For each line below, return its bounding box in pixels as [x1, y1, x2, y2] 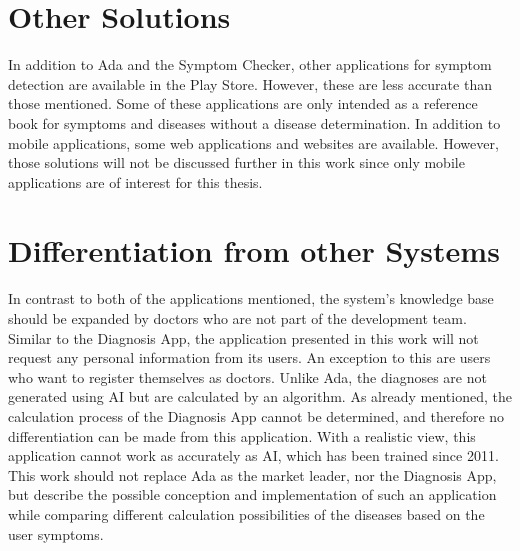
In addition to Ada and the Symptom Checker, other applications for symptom [8, 54, 492, 75]
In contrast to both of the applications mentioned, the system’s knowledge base [8, 288, 494, 309]
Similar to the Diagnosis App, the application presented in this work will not [8, 327, 479, 348]
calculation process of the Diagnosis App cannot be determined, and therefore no [8, 405, 505, 426]
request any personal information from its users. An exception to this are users [8, 347, 491, 368]
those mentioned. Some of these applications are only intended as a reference [8, 93, 478, 114]
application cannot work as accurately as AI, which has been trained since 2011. [8, 445, 499, 466]
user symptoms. [8, 523, 104, 544]
